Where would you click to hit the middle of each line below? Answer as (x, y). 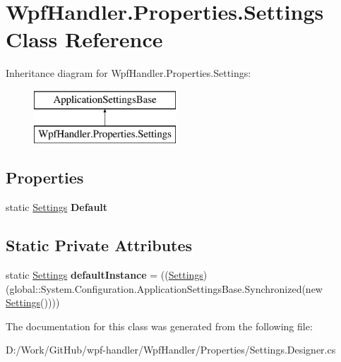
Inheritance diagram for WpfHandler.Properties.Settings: (128, 73)
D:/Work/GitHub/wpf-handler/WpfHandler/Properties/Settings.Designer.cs (171, 350)
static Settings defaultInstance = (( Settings (104, 275)
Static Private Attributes (99, 245)
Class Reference (84, 39)
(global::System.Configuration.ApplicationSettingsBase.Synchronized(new (164, 288)
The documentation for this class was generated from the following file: (159, 326)
